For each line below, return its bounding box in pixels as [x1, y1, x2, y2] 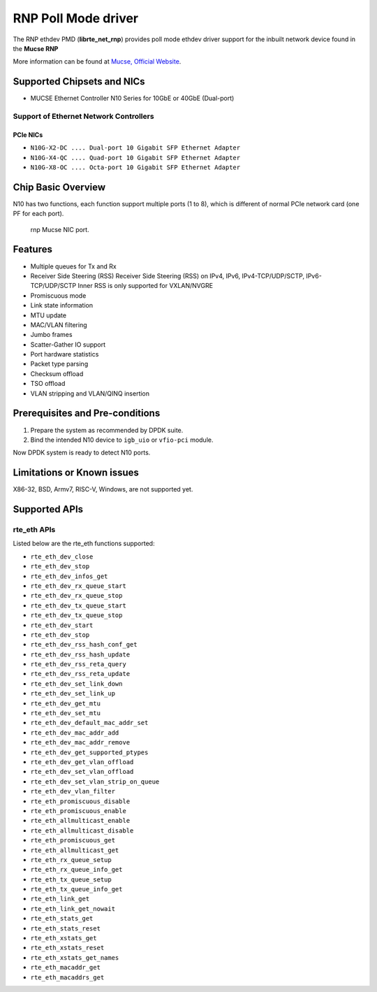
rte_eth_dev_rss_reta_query [30, 661, 127, 668]
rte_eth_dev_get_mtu [30, 699, 101, 707]
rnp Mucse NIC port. [30, 225, 90, 233]
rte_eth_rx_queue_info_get [30, 865, 123, 874]
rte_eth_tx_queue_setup [30, 875, 112, 884]
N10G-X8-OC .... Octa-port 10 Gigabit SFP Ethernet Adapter [30, 163, 241, 171]
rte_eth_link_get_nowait [30, 905, 115, 912]
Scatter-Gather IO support [30, 340, 106, 349]
